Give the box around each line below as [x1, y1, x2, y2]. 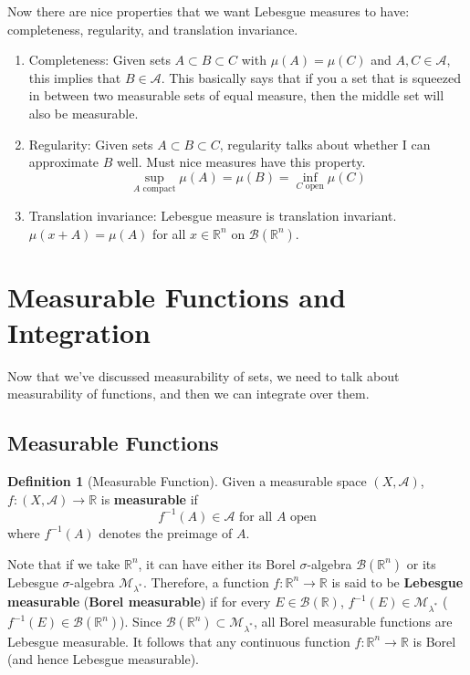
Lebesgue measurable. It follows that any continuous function [7, 631, 350, 650]
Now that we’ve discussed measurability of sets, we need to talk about [7, 366, 400, 385]
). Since [120, 612, 162, 631]
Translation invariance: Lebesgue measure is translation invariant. [28, 205, 397, 224]
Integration [7, 313, 151, 350]
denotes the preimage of [99, 523, 233, 542]
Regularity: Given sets [28, 134, 153, 153]
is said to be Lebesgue [331, 572, 464, 591]
